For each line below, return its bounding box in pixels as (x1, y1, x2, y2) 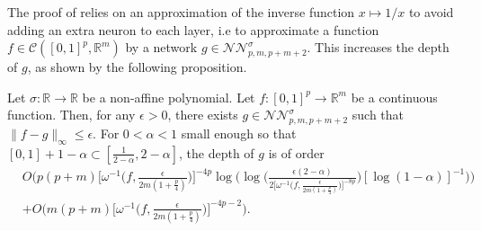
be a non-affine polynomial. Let (82, 87, 255, 106)
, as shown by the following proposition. (27, 58, 247, 76)
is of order (268, 143, 325, 162)
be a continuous (351, 87, 438, 106)
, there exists (167, 105, 238, 124)
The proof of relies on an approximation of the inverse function (7, 3, 355, 21)
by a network (125, 38, 198, 57)
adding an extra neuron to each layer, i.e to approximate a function (7, 20, 379, 39)
